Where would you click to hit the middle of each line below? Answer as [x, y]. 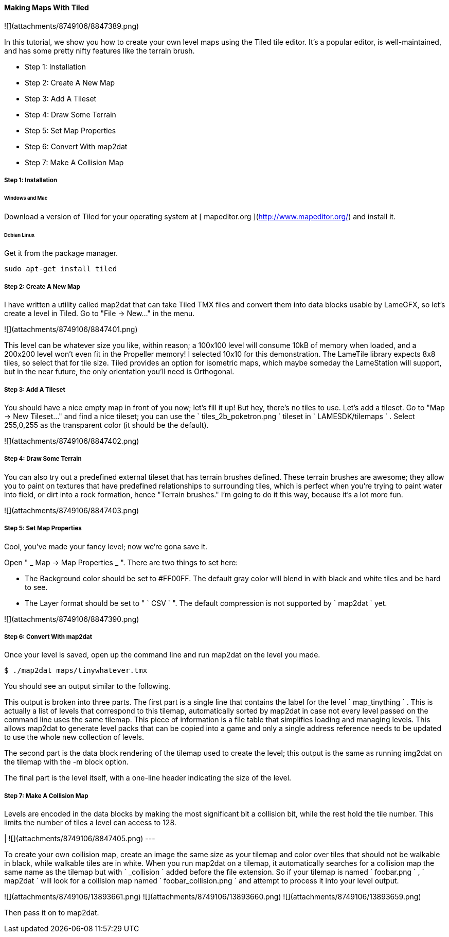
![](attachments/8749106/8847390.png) [72, 619]
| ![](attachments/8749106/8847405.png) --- [80, 839]
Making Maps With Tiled [47, 7]
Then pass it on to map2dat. [52, 913]
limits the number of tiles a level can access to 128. [90, 823]
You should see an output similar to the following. [88, 686]
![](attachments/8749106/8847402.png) [72, 441]
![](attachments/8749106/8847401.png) [71, 329]
